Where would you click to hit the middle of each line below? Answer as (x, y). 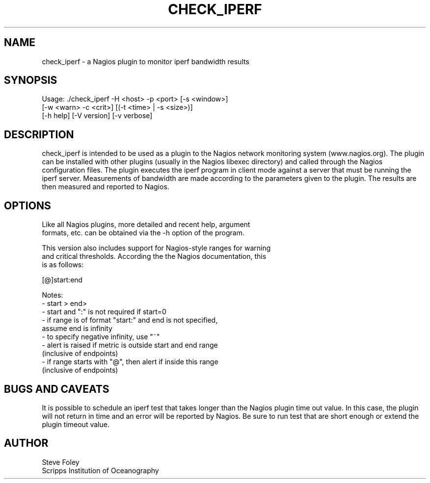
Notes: (53, 295)
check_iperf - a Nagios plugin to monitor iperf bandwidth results (146, 61)
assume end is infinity (77, 329)
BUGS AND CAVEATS (57, 389)
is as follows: (63, 265)
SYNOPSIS (31, 80)
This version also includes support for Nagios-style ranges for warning (156, 248)
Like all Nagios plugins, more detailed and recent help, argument (146, 225)
